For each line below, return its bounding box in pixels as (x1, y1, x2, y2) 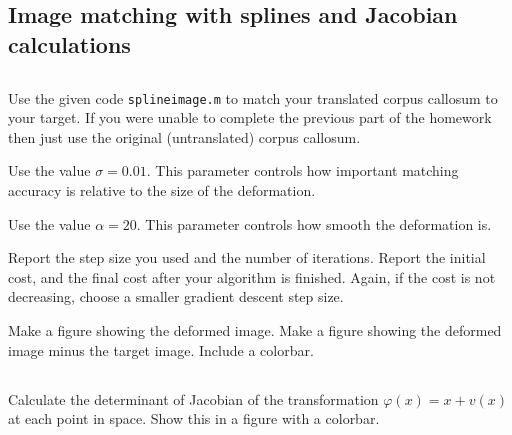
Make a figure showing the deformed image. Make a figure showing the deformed (8, 319, 502, 340)
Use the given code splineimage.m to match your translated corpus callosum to (8, 87, 498, 108)
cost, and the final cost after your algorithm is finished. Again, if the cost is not (8, 266, 496, 287)
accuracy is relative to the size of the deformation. (8, 180, 316, 200)
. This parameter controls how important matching (146, 160, 459, 181)
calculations (8, 28, 131, 59)
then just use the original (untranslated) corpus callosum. (8, 126, 361, 147)
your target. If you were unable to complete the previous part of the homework (8, 107, 492, 128)
